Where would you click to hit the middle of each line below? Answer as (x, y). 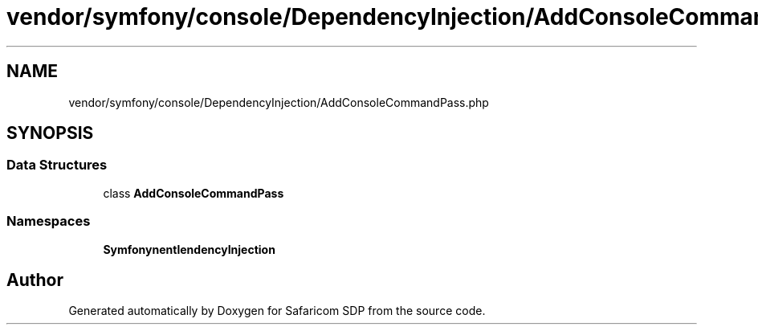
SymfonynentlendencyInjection (189, 249)
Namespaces (49, 221)
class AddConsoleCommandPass (194, 193)
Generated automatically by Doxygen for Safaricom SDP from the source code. (277, 311)
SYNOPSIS (50, 133)
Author (35, 280)
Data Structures (57, 165)
